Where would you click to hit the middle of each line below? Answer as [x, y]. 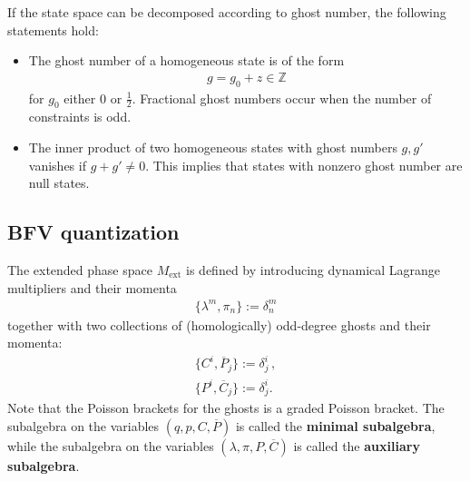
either [80, 98]
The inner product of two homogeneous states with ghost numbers [213, 147]
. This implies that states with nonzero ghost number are [304, 165]
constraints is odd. [80, 117]
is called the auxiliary [357, 446]
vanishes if [57, 165]
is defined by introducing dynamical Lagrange [313, 269]
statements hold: [53, 29]
